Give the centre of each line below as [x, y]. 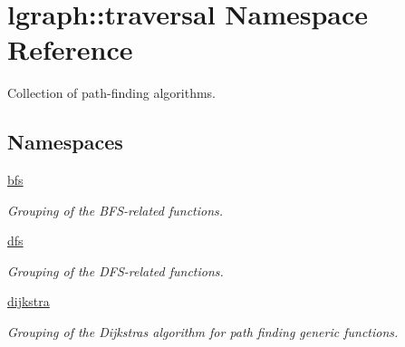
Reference [70, 49]
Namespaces [65, 142]
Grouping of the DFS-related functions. [116, 270]
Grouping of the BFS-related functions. [116, 210]
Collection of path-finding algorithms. [111, 93]
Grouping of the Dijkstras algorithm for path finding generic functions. [203, 332]
